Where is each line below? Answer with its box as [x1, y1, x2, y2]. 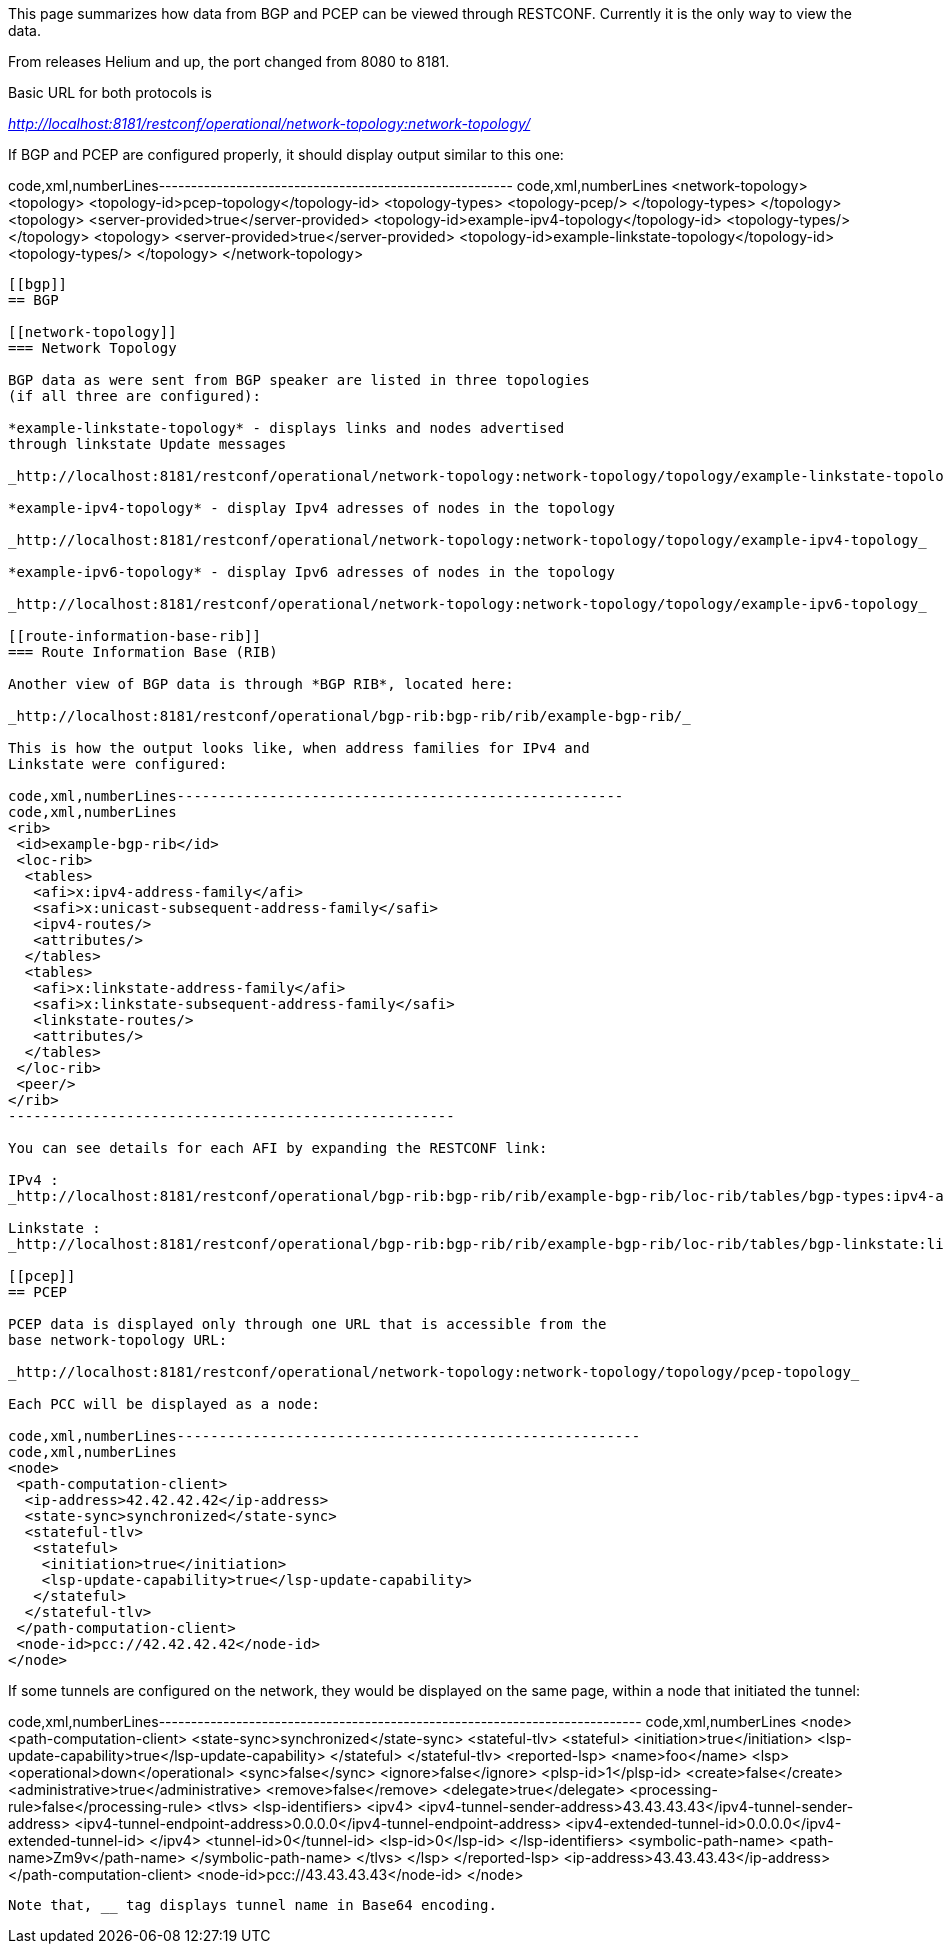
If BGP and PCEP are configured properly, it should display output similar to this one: [8, 146, 564, 163]
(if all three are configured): [8, 388, 261, 404]
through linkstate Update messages [8, 436, 287, 452]
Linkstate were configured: [8, 756, 228, 772]
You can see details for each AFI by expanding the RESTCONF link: [8, 1140, 548, 1156]
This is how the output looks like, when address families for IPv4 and [8, 740, 590, 756]
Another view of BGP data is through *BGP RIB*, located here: [8, 676, 514, 692]
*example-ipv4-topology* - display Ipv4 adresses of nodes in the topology [8, 500, 615, 516]
